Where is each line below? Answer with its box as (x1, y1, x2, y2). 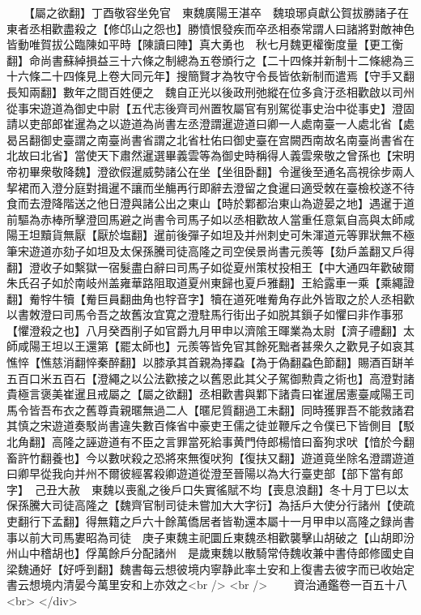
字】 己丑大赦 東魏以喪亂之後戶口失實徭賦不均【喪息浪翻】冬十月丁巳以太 (6, 480, 409, 497)
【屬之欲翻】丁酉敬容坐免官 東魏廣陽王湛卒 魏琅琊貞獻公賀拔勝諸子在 (28, 4, 409, 20)
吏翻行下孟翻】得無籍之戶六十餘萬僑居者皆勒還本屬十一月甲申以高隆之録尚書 (6, 513, 415, 529)
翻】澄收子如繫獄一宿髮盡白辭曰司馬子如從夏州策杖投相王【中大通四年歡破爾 (6, 258, 415, 275)
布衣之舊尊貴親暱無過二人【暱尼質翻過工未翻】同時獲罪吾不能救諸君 (51, 401, 415, 418)
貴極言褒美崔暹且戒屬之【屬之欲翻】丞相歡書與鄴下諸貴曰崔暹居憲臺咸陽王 (6, 385, 403, 402)
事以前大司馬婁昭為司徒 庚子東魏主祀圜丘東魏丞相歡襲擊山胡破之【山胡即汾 (6, 528, 415, 545)
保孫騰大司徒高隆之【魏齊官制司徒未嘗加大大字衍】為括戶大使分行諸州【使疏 (6, 497, 415, 514)
